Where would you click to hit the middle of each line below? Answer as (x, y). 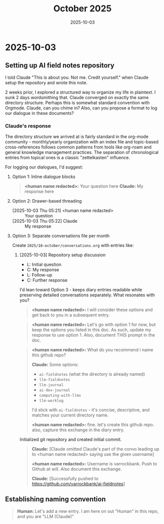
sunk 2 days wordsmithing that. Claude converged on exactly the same (77, 97)
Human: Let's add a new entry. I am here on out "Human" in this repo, (88, 511)
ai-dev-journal (55, 390)
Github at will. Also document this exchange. (77, 469)
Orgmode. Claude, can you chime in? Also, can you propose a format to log (81, 108)
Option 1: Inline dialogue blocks (44, 177)
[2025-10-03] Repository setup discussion (63, 255)
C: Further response (47, 280)
